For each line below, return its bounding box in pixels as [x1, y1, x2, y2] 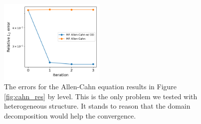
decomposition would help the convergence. [4, 111, 136, 121]
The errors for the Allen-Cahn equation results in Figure [4, 81, 177, 92]
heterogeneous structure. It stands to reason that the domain [4, 101, 191, 111]
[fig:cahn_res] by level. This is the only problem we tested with [4, 91, 198, 101]
